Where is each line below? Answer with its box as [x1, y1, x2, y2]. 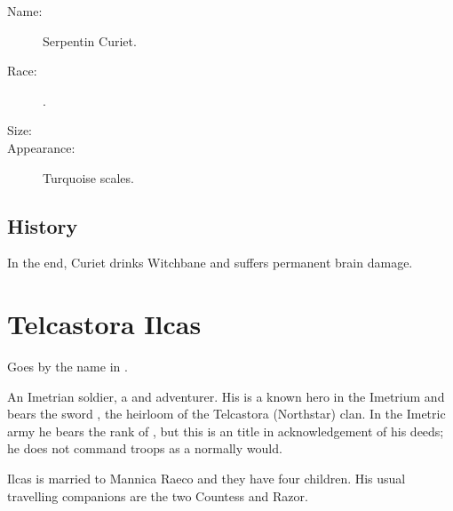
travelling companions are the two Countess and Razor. [7, 486, 308, 505]
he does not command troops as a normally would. [7, 439, 282, 458]
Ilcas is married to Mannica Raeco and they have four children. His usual [7, 469, 406, 488]
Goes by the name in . [7, 357, 128, 376]
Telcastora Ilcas [7, 306, 202, 342]
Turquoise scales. [43, 168, 134, 187]
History [7, 212, 78, 239]
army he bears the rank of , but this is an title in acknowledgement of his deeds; [7, 421, 444, 440]
